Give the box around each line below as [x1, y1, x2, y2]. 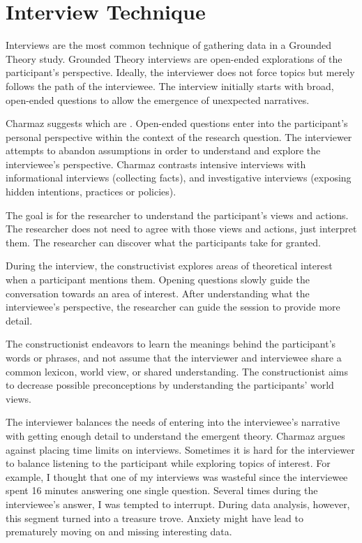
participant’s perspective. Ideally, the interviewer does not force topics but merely [6, 65, 355, 80]
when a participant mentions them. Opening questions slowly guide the [6, 272, 310, 287]
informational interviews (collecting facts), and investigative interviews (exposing [6, 170, 352, 185]
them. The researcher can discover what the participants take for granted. [6, 235, 321, 249]
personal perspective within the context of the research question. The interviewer [6, 129, 352, 144]
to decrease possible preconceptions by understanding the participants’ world [6, 378, 334, 392]
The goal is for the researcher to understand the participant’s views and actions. [6, 207, 349, 222]
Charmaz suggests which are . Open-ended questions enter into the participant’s [6, 116, 348, 131]
